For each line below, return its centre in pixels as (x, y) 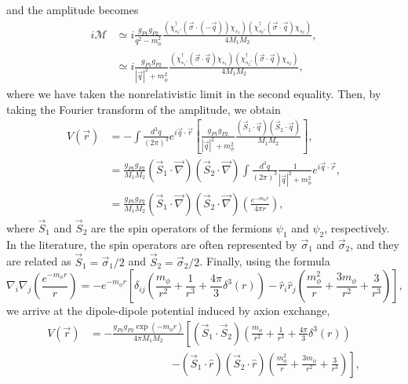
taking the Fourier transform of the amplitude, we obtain (144, 109)
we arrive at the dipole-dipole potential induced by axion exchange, (168, 311)
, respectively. (357, 228)
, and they (375, 244)
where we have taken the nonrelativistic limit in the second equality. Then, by (194, 94)
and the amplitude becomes (73, 9)
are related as (39, 261)
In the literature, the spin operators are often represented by (152, 244)
